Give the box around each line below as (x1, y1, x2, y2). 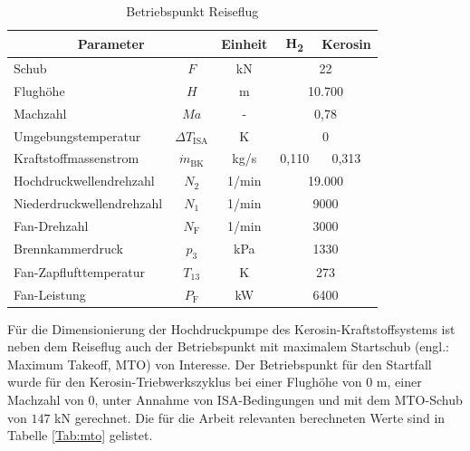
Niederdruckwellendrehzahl (14, 194, 163, 213)
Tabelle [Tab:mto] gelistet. (7, 426, 153, 445)
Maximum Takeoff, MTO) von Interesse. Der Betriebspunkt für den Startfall (7, 354, 432, 373)
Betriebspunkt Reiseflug (126, 2, 259, 20)
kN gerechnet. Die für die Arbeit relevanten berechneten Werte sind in (54, 408, 446, 427)
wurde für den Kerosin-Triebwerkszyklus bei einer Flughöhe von (7, 372, 362, 391)
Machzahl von (7, 390, 84, 409)
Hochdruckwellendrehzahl (14, 171, 155, 190)
